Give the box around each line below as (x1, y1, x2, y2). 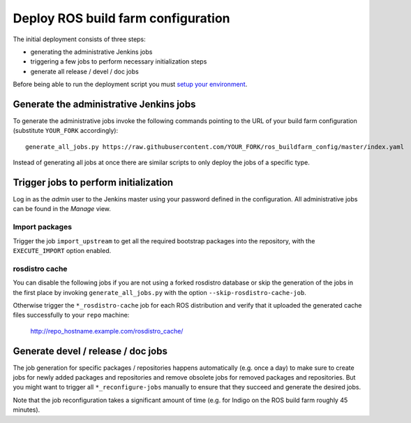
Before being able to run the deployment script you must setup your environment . (13, 80, 248, 89)
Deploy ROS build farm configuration (13, 10, 230, 26)
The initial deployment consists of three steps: (13, 35, 146, 43)
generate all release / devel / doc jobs (30, 67, 139, 76)
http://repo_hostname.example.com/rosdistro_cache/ (30, 327, 184, 335)
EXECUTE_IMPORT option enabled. (13, 247, 112, 255)
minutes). (13, 406, 40, 414)
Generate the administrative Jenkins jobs (13, 98, 196, 110)
